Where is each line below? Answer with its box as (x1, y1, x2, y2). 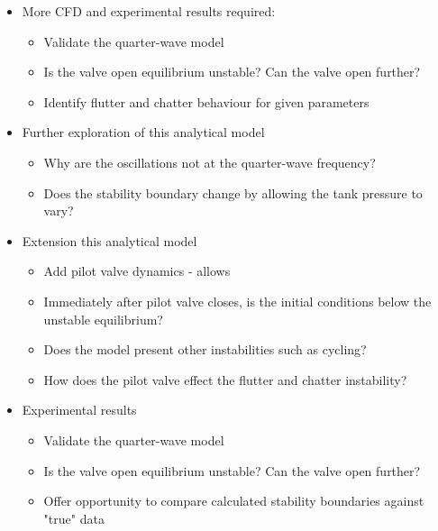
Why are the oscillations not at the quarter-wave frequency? (43, 152, 376, 171)
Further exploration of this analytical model (22, 123, 265, 142)
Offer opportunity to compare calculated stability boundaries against (43, 491, 424, 510)
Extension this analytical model (22, 231, 197, 250)
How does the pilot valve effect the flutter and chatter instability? (43, 370, 407, 389)
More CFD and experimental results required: (22, 2, 276, 20)
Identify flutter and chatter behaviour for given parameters (43, 92, 370, 111)
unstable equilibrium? (43, 309, 163, 328)
